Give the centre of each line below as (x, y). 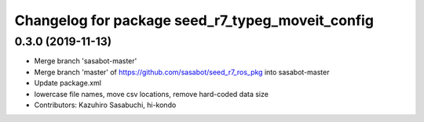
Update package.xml (68, 83)
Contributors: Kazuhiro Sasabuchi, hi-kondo (105, 105)
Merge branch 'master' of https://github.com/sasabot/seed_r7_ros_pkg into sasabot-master (182, 72)
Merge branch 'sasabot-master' (86, 61)
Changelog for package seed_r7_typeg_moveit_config (194, 20)
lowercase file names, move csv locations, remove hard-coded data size (151, 94)
